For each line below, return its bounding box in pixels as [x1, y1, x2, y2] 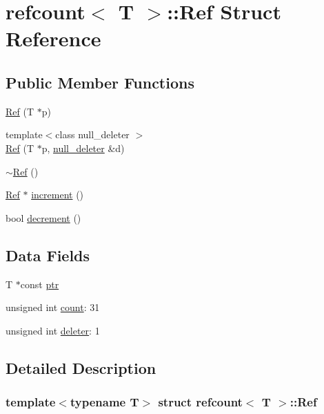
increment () [31, 187, 84, 202]
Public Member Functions [6, 71, 194, 93]
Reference [6, 24, 101, 53]
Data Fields [6, 244, 90, 265]
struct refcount [158, 393, 243, 411]
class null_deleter [55, 127, 130, 142]
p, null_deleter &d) [41, 140, 125, 155]
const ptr [20, 276, 59, 291]
